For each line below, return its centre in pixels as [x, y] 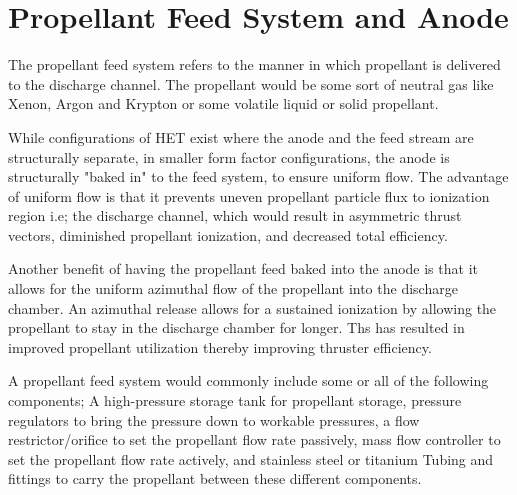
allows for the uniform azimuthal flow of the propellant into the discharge [233, 288]
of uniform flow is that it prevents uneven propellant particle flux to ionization [249, 195]
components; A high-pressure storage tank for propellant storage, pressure [235, 400]
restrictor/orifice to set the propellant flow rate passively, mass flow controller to [254, 439]
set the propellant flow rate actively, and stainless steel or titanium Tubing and [251, 458]
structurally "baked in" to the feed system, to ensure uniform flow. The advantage [258, 176]
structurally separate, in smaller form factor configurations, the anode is [229, 156]
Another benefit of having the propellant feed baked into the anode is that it [243, 268]
